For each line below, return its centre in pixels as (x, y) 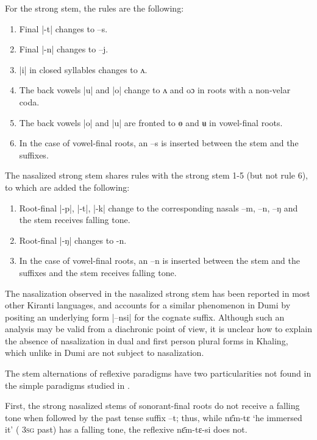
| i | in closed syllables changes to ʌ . (83, 69)
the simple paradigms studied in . (67, 385)
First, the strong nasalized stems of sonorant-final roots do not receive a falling (152, 406)
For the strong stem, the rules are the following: (94, 8)
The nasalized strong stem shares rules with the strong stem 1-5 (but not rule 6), (156, 175)
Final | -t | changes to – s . (63, 28)
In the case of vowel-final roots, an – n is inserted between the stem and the (159, 261)
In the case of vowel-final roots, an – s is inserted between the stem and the (159, 143)
